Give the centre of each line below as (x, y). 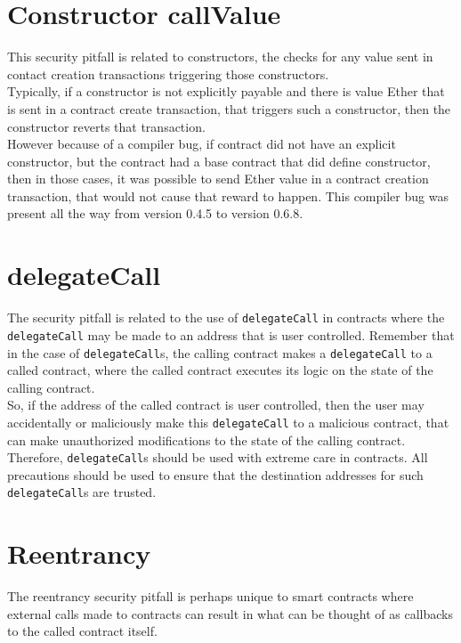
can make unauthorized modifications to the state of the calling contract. (206, 440)
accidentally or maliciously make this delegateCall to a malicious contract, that (228, 422)
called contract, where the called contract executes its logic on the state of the (220, 370)
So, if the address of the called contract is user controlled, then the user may (216, 405)
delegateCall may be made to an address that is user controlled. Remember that (231, 334)
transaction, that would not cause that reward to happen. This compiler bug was (228, 195)
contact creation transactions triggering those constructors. (168, 73)
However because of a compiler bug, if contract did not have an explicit (202, 144)
